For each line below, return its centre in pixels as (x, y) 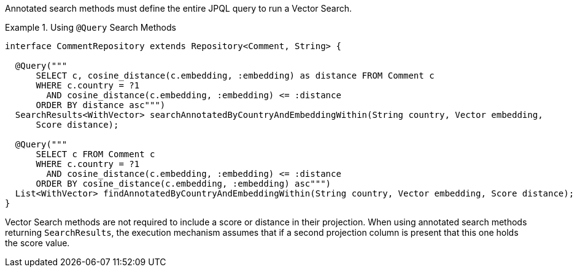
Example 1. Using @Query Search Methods (91, 27)
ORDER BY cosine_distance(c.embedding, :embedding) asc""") (184, 184)
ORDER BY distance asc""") (101, 105)
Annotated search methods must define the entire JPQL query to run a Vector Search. (179, 8)
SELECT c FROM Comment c (95, 154)
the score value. (37, 243)
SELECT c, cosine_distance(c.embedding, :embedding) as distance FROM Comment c (235, 76)
